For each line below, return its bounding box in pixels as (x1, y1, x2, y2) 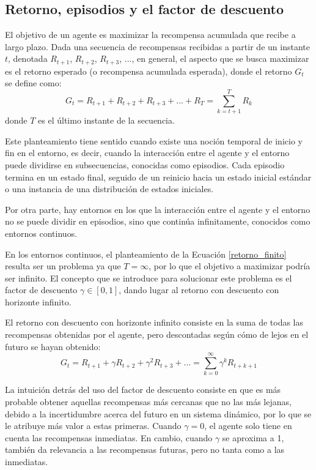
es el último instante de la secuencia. (38, 114, 175, 127)
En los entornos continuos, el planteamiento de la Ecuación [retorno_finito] (5, 247, 287, 260)
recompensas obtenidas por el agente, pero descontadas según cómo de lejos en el (5, 328, 309, 341)
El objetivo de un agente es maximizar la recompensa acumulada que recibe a (5, 28, 296, 41)
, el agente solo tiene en (204, 419, 292, 432)
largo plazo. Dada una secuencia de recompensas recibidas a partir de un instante (5, 40, 310, 53)
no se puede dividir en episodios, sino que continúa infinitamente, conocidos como (5, 215, 310, 228)
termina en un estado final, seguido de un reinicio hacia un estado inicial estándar (5, 170, 312, 183)
